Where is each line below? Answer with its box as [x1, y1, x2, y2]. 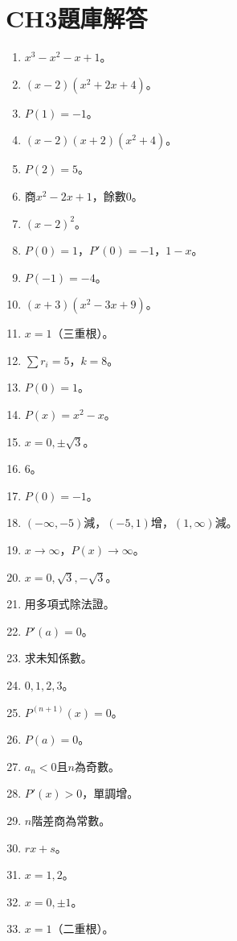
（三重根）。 [51, 325, 114, 342]
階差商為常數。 [31, 811, 111, 828]
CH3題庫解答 [6, 2, 148, 35]
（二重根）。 [51, 920, 114, 937]
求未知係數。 [24, 649, 92, 666]
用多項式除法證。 [24, 595, 115, 612]
